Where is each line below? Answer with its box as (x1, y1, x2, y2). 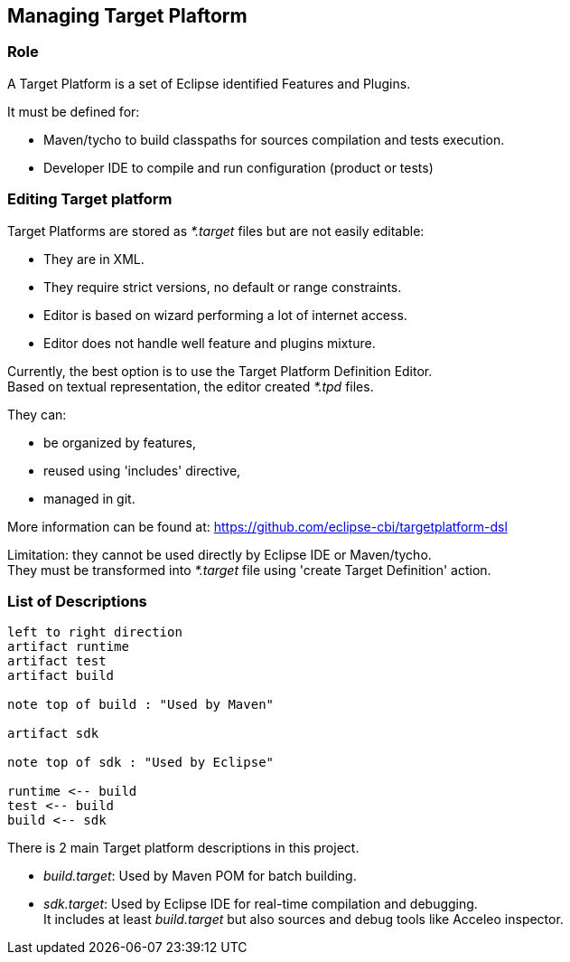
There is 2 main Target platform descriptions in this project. (7, 840, 360, 856)
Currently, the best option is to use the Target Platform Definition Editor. (7, 363, 433, 379)
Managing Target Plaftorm (7, 5, 248, 27)
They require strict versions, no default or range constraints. (43, 278, 402, 295)
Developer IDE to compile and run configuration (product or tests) (43, 159, 434, 175)
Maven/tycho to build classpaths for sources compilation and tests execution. (43, 131, 505, 147)
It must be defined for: (7, 103, 140, 119)
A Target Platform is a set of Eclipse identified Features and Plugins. (7, 75, 411, 91)
